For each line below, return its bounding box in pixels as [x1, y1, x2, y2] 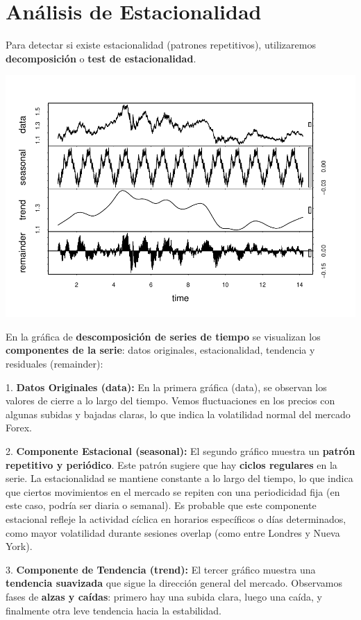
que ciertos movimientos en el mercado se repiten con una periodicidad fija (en [6, 484, 340, 499]
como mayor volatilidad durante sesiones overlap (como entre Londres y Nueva [6, 525, 340, 540]
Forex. [6, 420, 32, 435]
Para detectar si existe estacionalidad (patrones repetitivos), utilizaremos [6, 37, 316, 52]
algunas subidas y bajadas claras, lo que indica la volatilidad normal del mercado [6, 406, 351, 421]
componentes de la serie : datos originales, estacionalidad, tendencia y [6, 343, 315, 357]
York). [6, 539, 33, 553]
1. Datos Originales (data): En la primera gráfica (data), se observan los [6, 379, 327, 394]
